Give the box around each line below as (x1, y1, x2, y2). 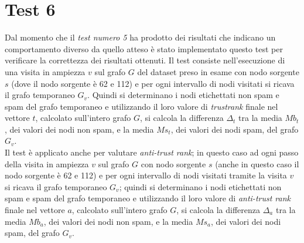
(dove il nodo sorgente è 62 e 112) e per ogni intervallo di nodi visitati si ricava (11, 77, 295, 89)
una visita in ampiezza (5, 65, 86, 77)
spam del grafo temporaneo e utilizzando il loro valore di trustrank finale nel (5, 100, 278, 112)
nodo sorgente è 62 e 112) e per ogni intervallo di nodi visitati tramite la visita (5, 169, 287, 181)
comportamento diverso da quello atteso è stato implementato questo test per (5, 42, 283, 55)
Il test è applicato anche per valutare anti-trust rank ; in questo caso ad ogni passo (5, 146, 299, 158)
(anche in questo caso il (215, 157, 299, 170)
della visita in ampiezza (5, 157, 89, 170)
